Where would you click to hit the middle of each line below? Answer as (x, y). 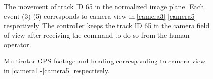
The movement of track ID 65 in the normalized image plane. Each (104, 6)
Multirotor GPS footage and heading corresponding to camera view (105, 60)
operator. (18, 44)
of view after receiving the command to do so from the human (97, 35)
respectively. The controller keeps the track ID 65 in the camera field (107, 25)
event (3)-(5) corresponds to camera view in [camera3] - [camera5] (100, 16)
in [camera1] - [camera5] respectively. (57, 70)
